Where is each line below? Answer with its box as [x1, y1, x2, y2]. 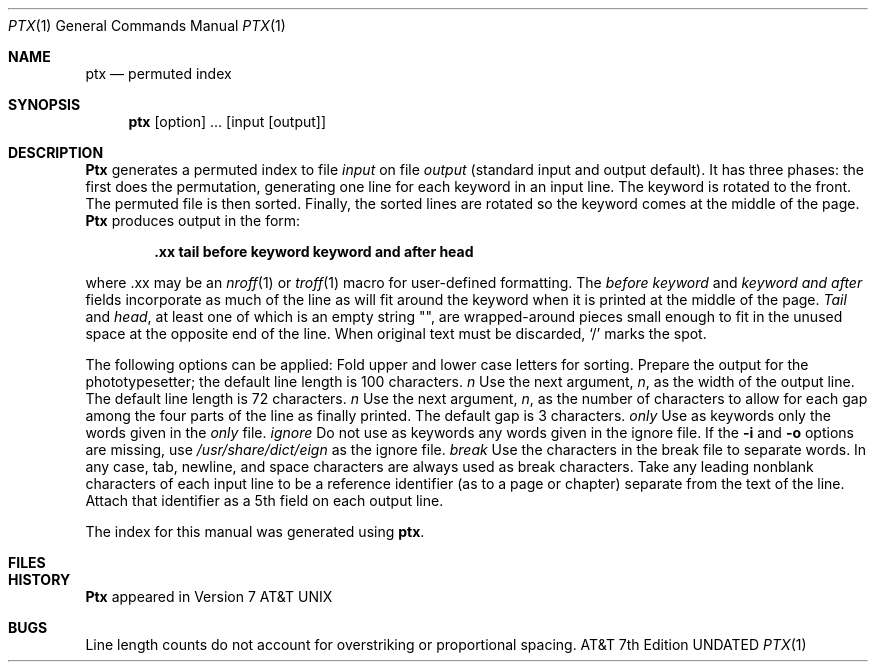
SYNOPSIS [8, 96, 81, 113]
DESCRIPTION [8, 144, 104, 161]
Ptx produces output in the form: [85, 212, 301, 229]
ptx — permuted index [85, 65, 232, 82]
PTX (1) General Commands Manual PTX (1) [8, 17, 286, 34]
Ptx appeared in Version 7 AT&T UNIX [85, 588, 333, 605]
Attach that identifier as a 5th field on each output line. [85, 492, 444, 509]
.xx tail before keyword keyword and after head [154, 243, 474, 260]
